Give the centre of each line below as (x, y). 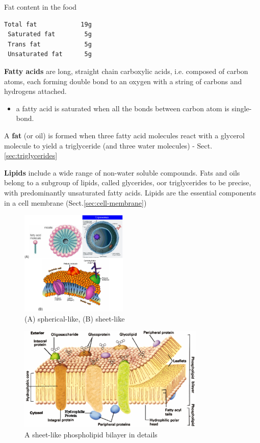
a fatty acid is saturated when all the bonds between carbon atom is (123, 108)
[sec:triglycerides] (31, 155)
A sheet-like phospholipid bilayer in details (91, 434)
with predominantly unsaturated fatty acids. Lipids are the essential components (130, 192)
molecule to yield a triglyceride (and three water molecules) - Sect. (108, 145)
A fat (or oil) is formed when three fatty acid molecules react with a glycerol (124, 135)
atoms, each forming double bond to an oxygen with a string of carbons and (123, 81)
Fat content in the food (41, 7)
